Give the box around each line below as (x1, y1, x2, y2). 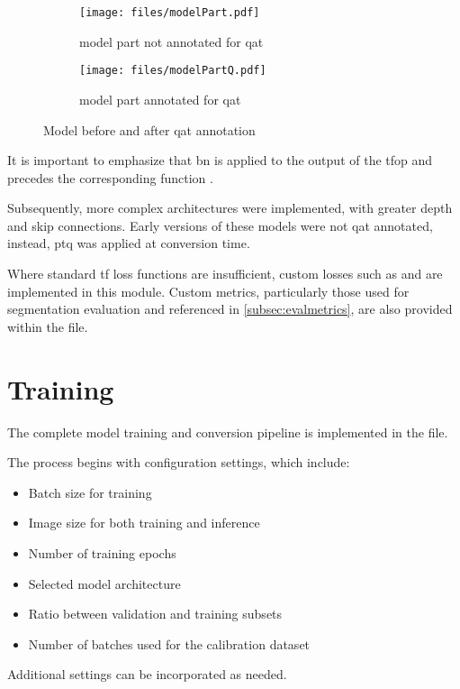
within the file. (7, 317, 88, 335)
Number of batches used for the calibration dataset (28, 634, 311, 653)
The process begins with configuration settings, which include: (7, 453, 350, 472)
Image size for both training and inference (28, 513, 260, 532)
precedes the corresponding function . (7, 168, 213, 187)
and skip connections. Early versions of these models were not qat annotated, (7, 216, 433, 234)
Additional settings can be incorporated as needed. (7, 665, 287, 684)
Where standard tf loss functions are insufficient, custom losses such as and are (7, 264, 443, 283)
